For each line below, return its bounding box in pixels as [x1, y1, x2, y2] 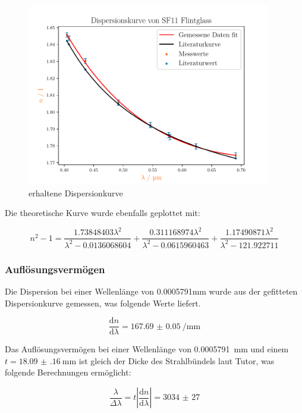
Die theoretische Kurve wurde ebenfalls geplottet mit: [5, 206, 200, 219]
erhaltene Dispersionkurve [29, 186, 123, 199]
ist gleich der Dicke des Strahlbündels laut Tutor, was [78, 354, 275, 367]
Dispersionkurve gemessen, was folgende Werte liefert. [5, 296, 201, 309]
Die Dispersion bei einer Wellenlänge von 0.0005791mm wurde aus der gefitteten [5, 285, 298, 297]
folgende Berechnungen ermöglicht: [5, 366, 131, 378]
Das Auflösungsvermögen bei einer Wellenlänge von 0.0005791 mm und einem [5, 343, 289, 355]
